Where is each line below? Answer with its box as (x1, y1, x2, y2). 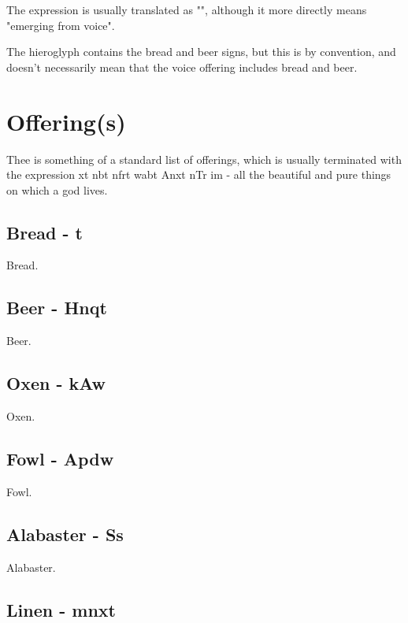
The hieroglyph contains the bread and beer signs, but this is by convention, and (6, 43, 396, 60)
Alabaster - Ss (6, 521, 124, 546)
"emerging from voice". (6, 17, 115, 33)
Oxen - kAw (6, 371, 106, 395)
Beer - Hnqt (6, 295, 107, 320)
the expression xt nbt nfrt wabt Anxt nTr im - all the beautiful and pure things (6, 166, 391, 183)
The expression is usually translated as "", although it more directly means (6, 2, 367, 17)
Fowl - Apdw (6, 447, 114, 471)
